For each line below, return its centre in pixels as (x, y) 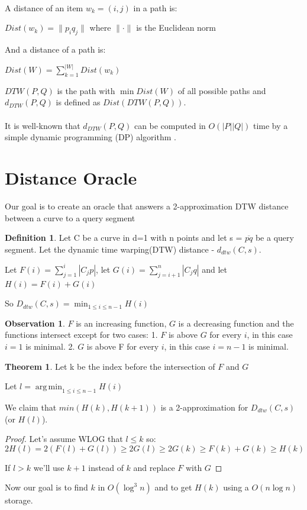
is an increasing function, (121, 323)
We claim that (31, 407)
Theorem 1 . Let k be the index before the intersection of (110, 366)
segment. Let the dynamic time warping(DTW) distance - (110, 249)
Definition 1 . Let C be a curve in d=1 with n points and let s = (124, 238)
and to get (173, 487)
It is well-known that (43, 125)
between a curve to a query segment (70, 217)
